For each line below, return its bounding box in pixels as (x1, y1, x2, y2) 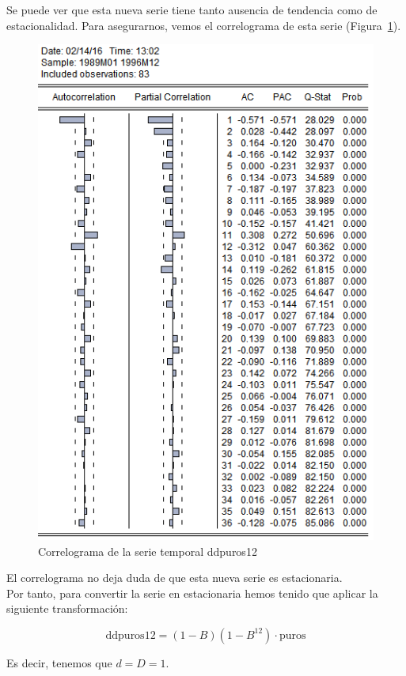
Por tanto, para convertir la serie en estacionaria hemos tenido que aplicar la (6, 584, 378, 601)
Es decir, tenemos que (6, 654, 112, 670)
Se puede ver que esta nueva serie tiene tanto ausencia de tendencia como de (6, 2, 378, 17)
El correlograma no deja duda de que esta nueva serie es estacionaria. (6, 569, 343, 586)
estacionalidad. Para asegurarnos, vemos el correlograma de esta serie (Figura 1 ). (6, 17, 401, 33)
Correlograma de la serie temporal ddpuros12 (38, 542, 257, 559)
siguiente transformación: (6, 600, 128, 617)
